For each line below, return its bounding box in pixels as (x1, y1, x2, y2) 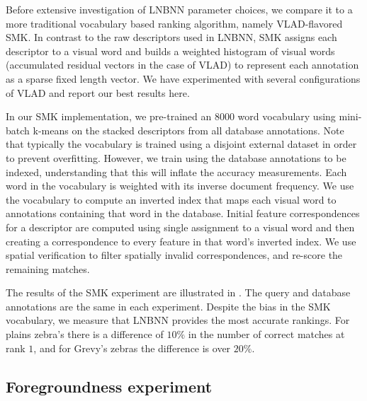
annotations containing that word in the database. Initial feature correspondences (6, 206, 360, 221)
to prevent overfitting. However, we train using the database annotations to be (6, 150, 346, 165)
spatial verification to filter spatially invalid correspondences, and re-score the (6, 248, 343, 262)
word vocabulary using (237, 109, 336, 124)
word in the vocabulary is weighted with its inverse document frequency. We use (6, 178, 354, 193)
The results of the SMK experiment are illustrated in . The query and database (6, 285, 351, 300)
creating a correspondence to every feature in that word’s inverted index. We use (6, 233, 356, 248)
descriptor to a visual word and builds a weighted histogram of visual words (6, 43, 335, 58)
